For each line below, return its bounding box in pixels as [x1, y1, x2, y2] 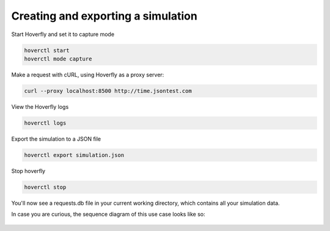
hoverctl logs [24, 119, 67, 127]
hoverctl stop [24, 183, 67, 191]
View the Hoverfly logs [11, 103, 69, 110]
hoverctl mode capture [24, 55, 92, 62]
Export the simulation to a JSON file [11, 135, 101, 142]
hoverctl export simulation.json [24, 152, 125, 158]
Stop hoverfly [11, 167, 46, 174]
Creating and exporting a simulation [11, 9, 198, 23]
